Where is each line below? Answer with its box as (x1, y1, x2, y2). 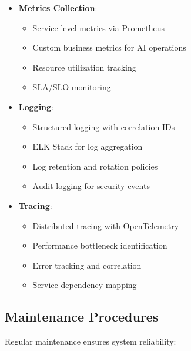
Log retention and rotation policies (32, 160, 158, 172)
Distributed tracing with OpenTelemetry (32, 219, 179, 231)
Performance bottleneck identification (32, 239, 167, 251)
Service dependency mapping (32, 279, 137, 291)
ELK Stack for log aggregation (32, 140, 143, 153)
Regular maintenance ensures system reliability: (5, 335, 176, 347)
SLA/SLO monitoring (32, 81, 111, 93)
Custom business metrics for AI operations (32, 41, 186, 54)
